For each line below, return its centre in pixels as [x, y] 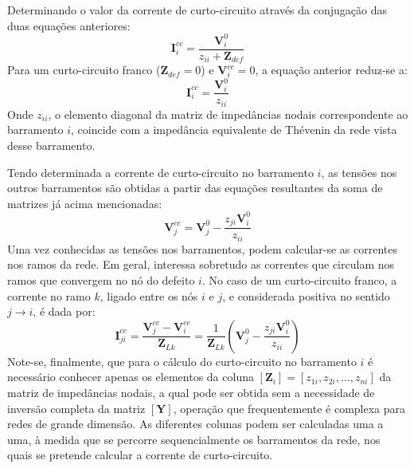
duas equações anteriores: [69, 25]
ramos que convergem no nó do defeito [101, 280]
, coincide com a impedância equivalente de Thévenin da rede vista [234, 130]
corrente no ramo [49, 295]
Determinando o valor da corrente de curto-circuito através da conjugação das [197, 10]
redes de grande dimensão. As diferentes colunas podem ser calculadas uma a [195, 424]
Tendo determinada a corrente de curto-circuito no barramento [160, 172]
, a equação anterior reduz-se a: [331, 70]
